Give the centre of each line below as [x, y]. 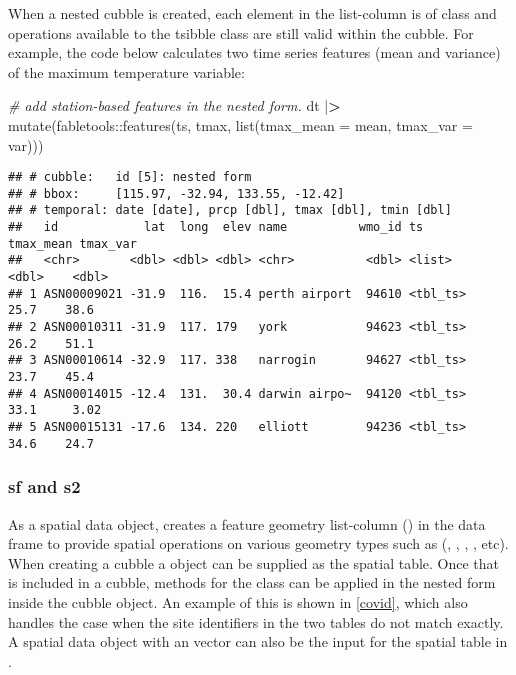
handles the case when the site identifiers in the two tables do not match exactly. [256, 621]
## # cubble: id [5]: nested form [130, 177]
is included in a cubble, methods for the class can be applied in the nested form [252, 582]
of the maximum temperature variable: [126, 71]
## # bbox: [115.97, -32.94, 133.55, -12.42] [176, 193]
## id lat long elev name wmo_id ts [216, 227]
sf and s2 [44, 486]
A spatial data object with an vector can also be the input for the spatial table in [258, 641]
